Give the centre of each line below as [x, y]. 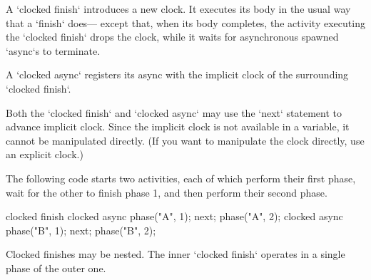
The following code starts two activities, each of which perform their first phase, [181, 178]
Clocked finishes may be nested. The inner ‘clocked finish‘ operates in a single [176, 254]
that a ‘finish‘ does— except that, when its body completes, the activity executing [185, 22]
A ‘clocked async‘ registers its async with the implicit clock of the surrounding [177, 74]
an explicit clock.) [45, 154]
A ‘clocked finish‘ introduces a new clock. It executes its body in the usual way [178, 9]
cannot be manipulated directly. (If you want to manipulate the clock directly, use [185, 140]
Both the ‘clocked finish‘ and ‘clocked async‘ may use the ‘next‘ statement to [174, 112]
